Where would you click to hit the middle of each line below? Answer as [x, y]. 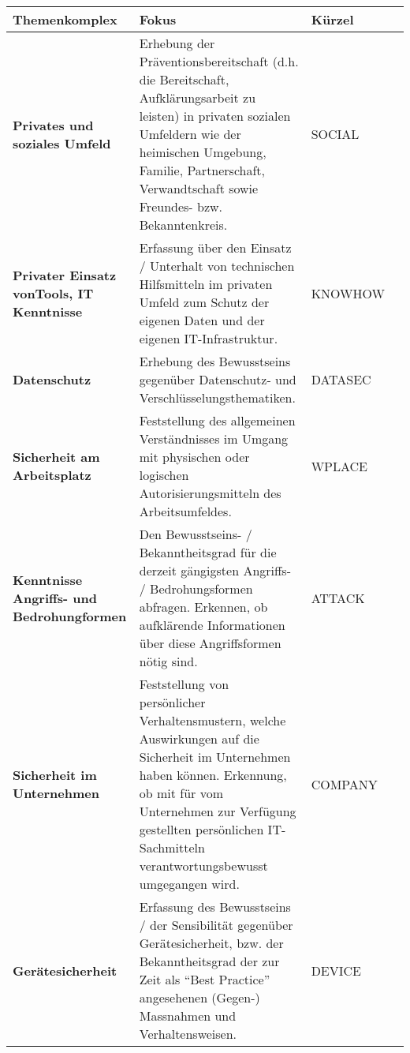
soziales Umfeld [62, 143]
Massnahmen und [188, 1016]
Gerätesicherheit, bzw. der [211, 943]
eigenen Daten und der [202, 320]
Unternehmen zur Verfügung [218, 811]
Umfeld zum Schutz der [204, 302]
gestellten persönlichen [201, 829]
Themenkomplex [65, 19]
